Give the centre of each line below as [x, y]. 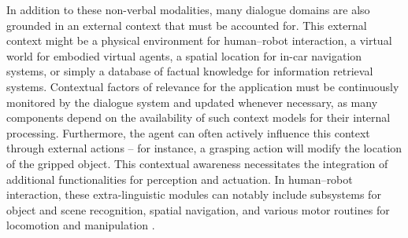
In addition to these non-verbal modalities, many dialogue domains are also [188, 9]
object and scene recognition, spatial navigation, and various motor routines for [198, 209]
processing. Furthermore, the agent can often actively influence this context [188, 132]
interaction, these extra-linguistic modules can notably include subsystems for [194, 194]
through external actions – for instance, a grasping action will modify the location [204, 148]
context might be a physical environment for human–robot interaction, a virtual [199, 40]
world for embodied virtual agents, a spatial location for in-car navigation [184, 55]
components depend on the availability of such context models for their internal [198, 117]
